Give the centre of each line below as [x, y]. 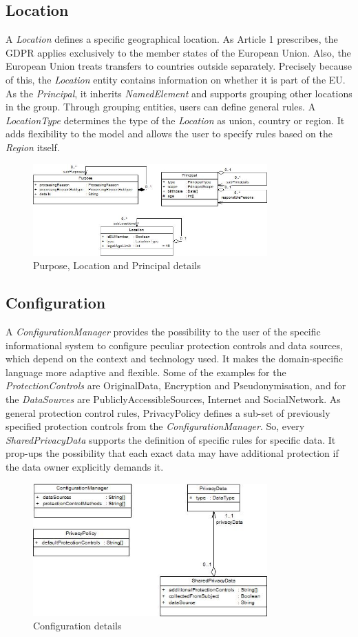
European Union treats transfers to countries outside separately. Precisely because [179, 66]
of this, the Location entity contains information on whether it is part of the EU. [176, 79]
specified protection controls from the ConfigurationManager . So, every [155, 426]
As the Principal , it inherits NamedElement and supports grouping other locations [179, 93]
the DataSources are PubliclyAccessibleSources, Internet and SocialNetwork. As [173, 399]
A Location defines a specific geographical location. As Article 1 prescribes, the [172, 39]
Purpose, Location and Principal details [117, 265]
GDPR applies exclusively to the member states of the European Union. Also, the [178, 52]
